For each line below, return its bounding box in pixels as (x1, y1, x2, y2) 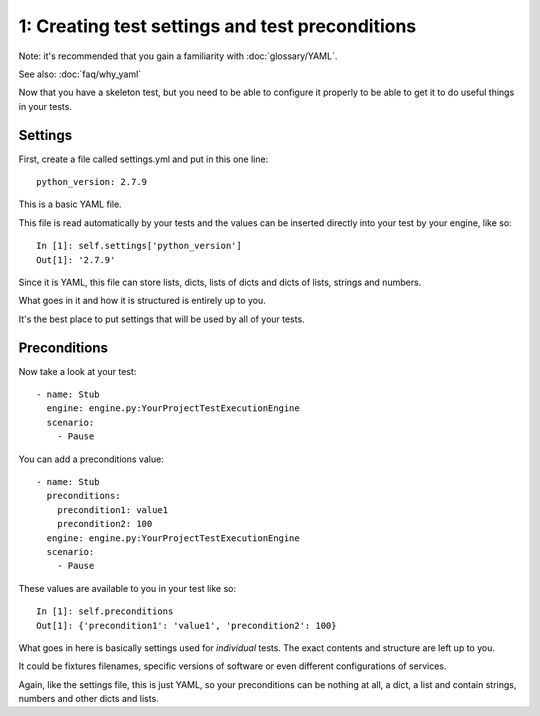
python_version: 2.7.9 (36, 176, 148, 188)
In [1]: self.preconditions (36, 606, 174, 617)
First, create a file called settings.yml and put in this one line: (18, 153, 269, 165)
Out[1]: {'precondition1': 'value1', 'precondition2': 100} (36, 620, 337, 631)
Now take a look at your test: (18, 365, 137, 377)
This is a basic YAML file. (18, 198, 122, 210)
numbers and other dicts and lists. (18, 693, 159, 705)
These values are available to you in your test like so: (18, 582, 237, 594)
